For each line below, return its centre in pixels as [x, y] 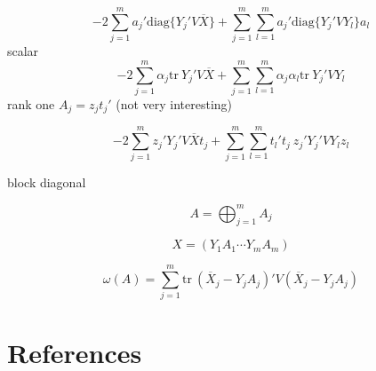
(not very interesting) [174, 103]
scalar [23, 51]
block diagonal [47, 182]
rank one [31, 103]
